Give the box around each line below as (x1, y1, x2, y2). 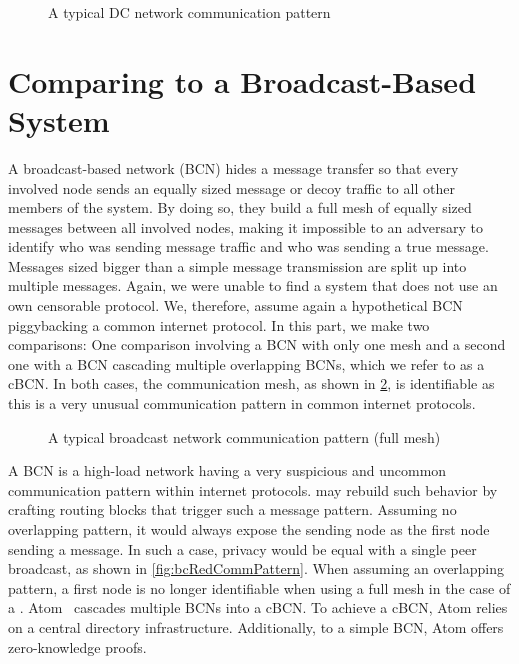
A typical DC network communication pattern (48, 2, 331, 22)
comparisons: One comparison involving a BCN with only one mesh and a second (8, 334, 506, 355)
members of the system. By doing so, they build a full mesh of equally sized (8, 197, 472, 218)
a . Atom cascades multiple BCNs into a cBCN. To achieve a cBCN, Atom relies (8, 597, 508, 618)
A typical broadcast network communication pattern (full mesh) (48, 426, 441, 447)
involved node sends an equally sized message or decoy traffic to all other (8, 177, 455, 198)
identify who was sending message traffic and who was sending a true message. (8, 236, 489, 257)
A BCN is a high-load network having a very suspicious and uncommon (8, 460, 447, 481)
